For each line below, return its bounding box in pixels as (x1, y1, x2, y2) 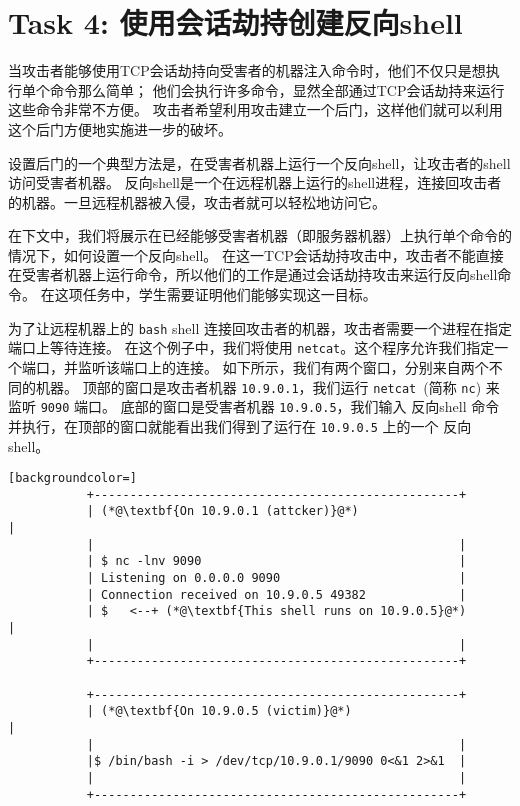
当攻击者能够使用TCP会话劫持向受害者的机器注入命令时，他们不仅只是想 (8, 60, 486, 81)
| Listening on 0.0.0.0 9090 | (86, 571, 467, 586)
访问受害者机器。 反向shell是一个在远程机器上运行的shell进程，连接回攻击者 (8, 172, 502, 193)
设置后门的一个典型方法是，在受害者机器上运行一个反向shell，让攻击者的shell (8, 152, 511, 173)
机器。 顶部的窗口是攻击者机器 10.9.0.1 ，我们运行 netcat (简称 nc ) (35, 376, 482, 397)
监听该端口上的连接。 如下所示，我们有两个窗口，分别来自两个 (77, 356, 489, 377)
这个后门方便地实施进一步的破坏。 (8, 118, 232, 139)
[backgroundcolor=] (8, 471, 137, 486)
